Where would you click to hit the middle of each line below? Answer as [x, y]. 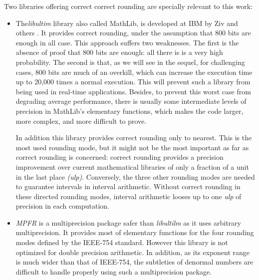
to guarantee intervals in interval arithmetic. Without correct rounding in [128, 186]
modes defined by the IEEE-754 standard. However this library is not [122, 242]
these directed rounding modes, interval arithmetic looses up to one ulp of [129, 196]
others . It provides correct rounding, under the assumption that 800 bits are [133, 33]
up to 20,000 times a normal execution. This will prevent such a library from [133, 82]
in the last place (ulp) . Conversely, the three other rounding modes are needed [135, 176]
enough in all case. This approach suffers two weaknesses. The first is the [127, 42]
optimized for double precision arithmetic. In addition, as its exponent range [133, 252]
